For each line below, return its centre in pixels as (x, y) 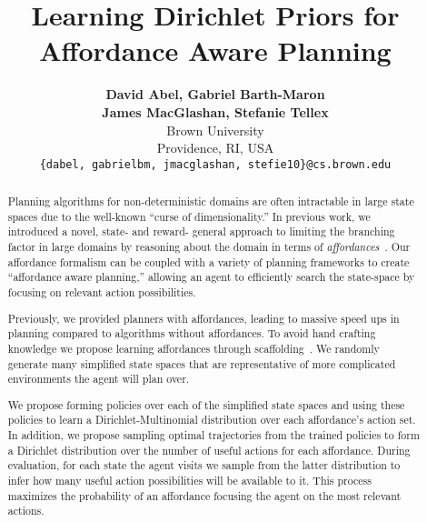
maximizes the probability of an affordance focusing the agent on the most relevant (204, 495)
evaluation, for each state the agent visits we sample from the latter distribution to (204, 465)
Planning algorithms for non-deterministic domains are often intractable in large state (211, 201)
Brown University (215, 130)
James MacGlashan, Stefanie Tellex (215, 111)
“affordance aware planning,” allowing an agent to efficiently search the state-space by (211, 277)
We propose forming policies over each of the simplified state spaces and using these (206, 404)
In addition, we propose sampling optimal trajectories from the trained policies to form (213, 435)
